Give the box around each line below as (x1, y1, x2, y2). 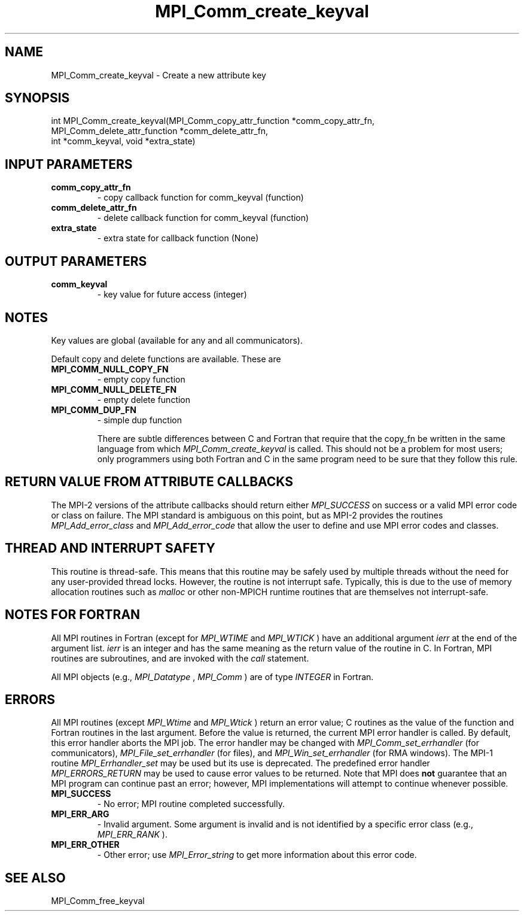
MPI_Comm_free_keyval (51, 896, 145, 906)
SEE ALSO (5, 870, 66, 885)
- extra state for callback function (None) (97, 233, 259, 244)
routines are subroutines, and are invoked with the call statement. (51, 653, 309, 663)
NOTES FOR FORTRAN (5, 607, 141, 623)
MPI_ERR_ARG (51, 809, 109, 820)
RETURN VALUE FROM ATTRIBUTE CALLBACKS (5, 474, 294, 490)
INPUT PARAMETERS (5, 156, 133, 172)
